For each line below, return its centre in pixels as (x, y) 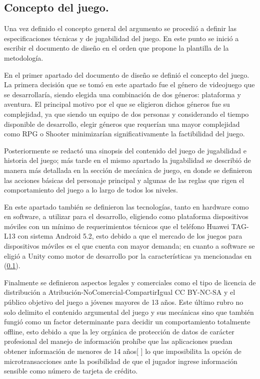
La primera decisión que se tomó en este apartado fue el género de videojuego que (129, 84)
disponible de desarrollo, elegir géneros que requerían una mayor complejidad (122, 124)
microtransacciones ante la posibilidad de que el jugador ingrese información (121, 361)
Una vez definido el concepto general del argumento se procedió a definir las (120, 28)
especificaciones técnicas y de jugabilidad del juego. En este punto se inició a (121, 38)
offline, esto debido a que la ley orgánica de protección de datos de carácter (119, 331)
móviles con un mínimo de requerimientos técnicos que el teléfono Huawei (117, 226)
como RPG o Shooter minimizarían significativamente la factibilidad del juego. (124, 134)
